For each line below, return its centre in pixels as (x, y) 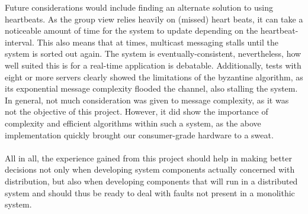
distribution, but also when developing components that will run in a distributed (151, 181)
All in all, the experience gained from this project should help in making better (148, 158)
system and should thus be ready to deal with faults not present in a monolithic (150, 192)
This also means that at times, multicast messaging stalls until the (158, 42)
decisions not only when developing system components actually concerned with (150, 169)
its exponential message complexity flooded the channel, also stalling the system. (151, 88)
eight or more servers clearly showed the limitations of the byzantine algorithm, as (154, 77)
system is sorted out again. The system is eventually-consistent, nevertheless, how (153, 54)
